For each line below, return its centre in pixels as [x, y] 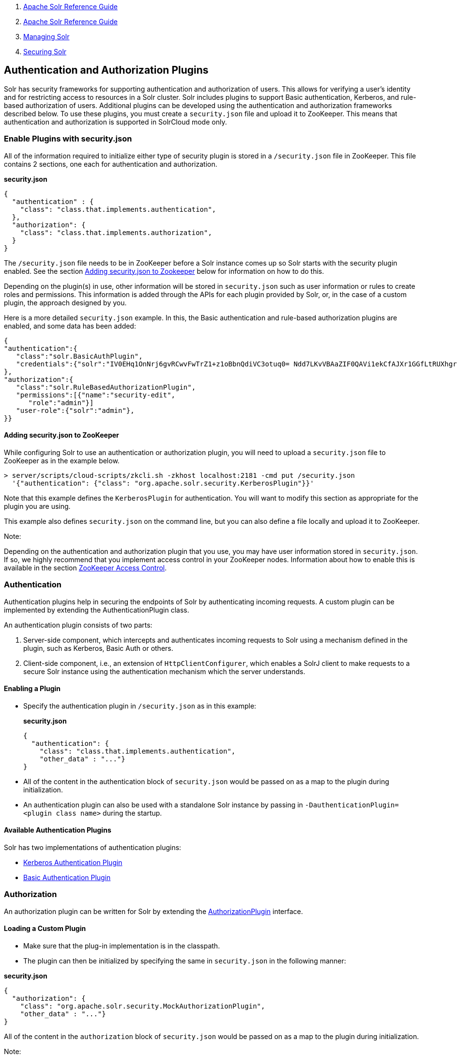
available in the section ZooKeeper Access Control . [85, 568]
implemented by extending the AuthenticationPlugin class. [97, 610]
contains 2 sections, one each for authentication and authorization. [111, 164]
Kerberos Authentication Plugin [73, 862]
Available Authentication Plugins [58, 830]
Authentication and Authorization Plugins [106, 70]
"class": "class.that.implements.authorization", [116, 232]
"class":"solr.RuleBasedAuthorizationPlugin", [106, 387]
